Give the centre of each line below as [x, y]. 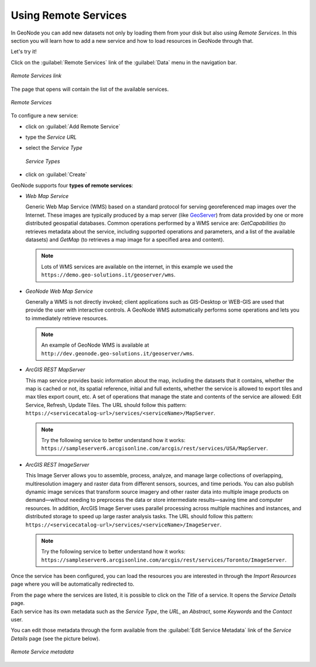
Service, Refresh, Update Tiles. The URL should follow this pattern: [106, 405]
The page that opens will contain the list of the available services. [90, 89]
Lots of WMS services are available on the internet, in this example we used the [137, 266]
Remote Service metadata [42, 652]
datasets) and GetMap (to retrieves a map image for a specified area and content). [125, 240]
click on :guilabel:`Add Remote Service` [73, 126]
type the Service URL [51, 137]
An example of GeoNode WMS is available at [95, 345]
